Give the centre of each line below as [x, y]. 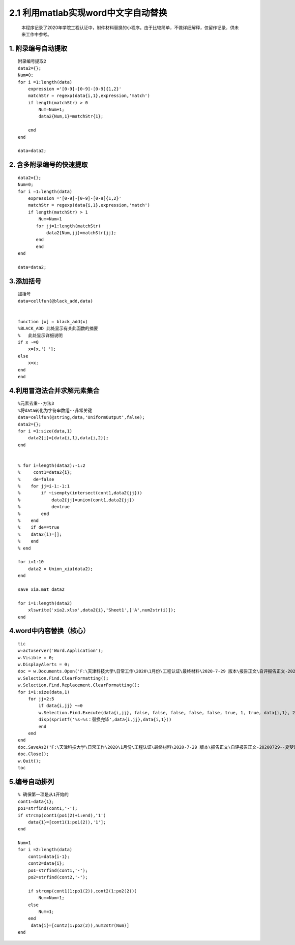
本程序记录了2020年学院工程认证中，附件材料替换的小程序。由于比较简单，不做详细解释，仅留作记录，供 [128, 28]
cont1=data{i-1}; [49, 856]
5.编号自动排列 [31, 781]
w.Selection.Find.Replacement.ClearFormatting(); [79, 685]
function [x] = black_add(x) [53, 321]
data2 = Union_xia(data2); [60, 569]
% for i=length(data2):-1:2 [52, 465]
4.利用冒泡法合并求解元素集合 [54, 390]
